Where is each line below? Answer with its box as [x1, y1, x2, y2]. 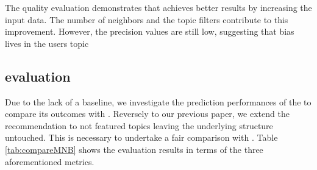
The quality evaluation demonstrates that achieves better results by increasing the [5, 1, 312, 13]
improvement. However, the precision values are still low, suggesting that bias [5, 25, 294, 38]
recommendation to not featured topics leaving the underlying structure [5, 119, 273, 132]
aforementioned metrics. [5, 155, 94, 168]
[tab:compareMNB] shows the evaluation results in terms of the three [5, 143, 263, 155]
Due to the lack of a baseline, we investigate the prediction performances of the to [5, 95, 312, 108]
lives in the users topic [5, 37, 89, 49]
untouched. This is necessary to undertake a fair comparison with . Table [5, 131, 278, 144]
